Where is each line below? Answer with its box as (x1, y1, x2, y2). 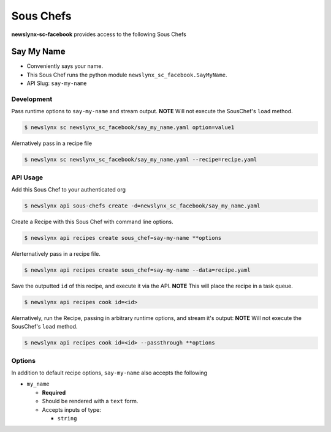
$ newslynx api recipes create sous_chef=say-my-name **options (24, 234, 222, 242)
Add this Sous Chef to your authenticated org (11, 186, 126, 193)
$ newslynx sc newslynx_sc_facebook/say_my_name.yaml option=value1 (24, 124, 235, 131)
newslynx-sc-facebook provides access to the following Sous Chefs (11, 31, 186, 38)
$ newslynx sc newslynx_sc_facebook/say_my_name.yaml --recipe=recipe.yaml (24, 156, 257, 163)
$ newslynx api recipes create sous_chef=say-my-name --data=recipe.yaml (24, 266, 251, 274)
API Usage (11, 173, 43, 182)
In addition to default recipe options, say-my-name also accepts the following (11, 369, 208, 376)
